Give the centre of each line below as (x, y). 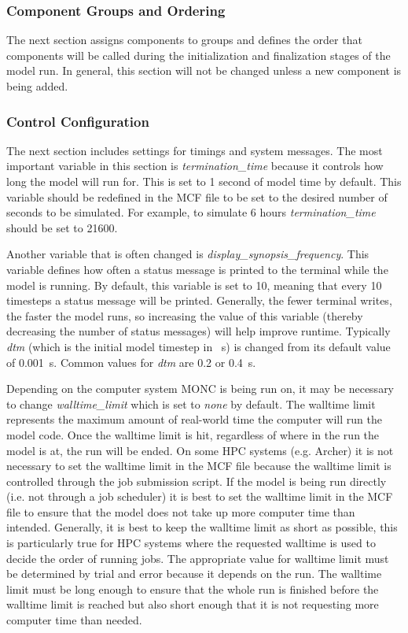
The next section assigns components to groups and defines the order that (184, 40)
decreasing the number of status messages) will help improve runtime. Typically (198, 331)
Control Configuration (78, 121)
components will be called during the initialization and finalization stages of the (198, 55)
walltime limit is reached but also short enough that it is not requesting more (193, 604)
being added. (37, 86)
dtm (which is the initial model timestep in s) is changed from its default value (198, 346)
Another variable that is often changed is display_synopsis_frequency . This (188, 254)
